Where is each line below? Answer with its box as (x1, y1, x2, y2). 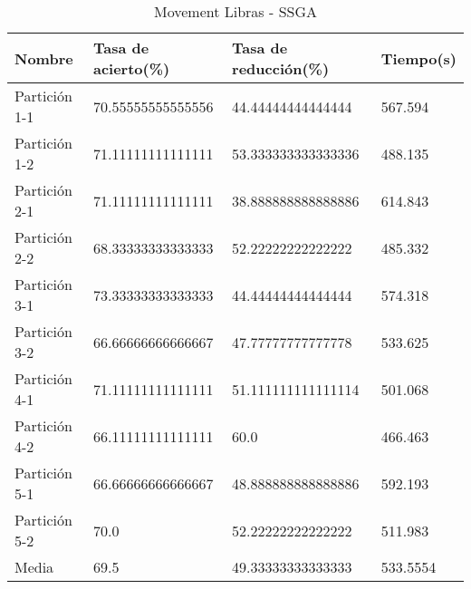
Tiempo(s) (380, 47, 457, 69)
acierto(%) (92, 58, 170, 79)
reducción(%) (232, 58, 330, 79)
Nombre (14, 47, 73, 69)
